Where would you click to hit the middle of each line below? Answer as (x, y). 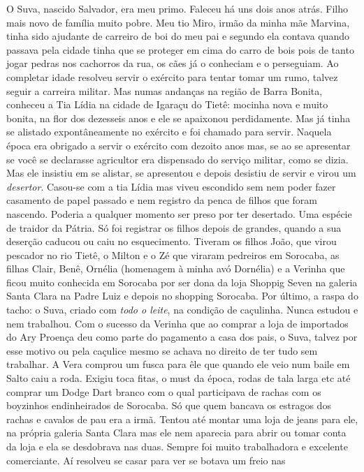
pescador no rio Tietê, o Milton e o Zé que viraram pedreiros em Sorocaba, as (173, 255)
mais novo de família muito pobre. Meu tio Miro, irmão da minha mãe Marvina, (178, 22)
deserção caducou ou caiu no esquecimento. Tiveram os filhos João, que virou (172, 241)
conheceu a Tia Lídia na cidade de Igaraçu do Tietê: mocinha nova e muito (167, 104)
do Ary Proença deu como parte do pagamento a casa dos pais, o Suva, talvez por (182, 337)
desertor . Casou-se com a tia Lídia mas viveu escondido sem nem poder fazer (171, 186)
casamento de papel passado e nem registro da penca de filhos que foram (162, 200)
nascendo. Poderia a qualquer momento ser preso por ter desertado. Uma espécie (179, 213)
